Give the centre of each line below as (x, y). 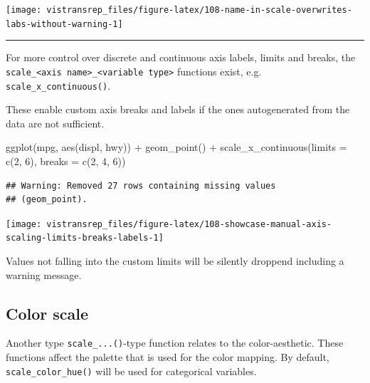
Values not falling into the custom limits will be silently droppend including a (175, 261)
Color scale (47, 313)
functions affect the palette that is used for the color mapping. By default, (168, 357)
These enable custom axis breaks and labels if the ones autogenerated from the (178, 109)
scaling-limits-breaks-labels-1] (85, 238)
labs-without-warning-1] (64, 24)
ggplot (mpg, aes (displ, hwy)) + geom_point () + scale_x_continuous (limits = (176, 147)
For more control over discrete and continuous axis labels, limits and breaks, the (181, 57)
